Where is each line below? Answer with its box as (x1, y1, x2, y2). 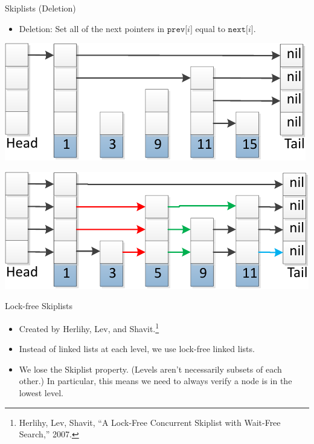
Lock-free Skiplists (5, 299, 72, 312)
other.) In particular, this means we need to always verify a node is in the (19, 374, 292, 387)
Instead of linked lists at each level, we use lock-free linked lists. (19, 342, 255, 355)
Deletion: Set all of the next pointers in (19, 22, 165, 34)
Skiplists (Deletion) (5, 2, 76, 14)
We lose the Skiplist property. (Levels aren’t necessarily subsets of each (19, 362, 282, 375)
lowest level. (19, 387, 63, 399)
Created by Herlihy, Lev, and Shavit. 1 (19, 320, 159, 335)
